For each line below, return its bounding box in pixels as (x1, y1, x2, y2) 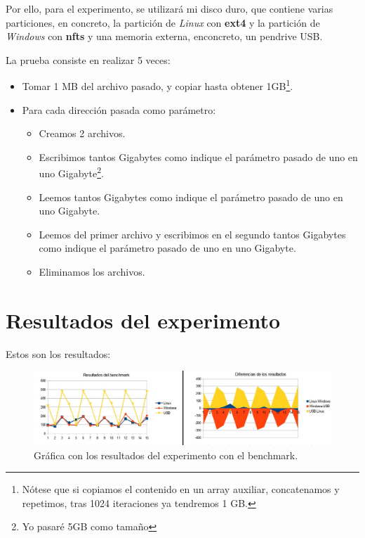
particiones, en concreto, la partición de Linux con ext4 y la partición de (6, 15, 320, 30)
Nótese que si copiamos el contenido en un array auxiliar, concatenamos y (22, 482, 340, 497)
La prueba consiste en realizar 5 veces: (6, 52, 171, 67)
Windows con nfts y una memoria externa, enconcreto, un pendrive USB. (6, 29, 323, 44)
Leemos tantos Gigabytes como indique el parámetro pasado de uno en (39, 189, 343, 204)
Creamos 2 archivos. (39, 126, 126, 141)
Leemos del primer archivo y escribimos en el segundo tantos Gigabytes (39, 226, 346, 241)
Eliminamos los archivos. (39, 264, 145, 279)
